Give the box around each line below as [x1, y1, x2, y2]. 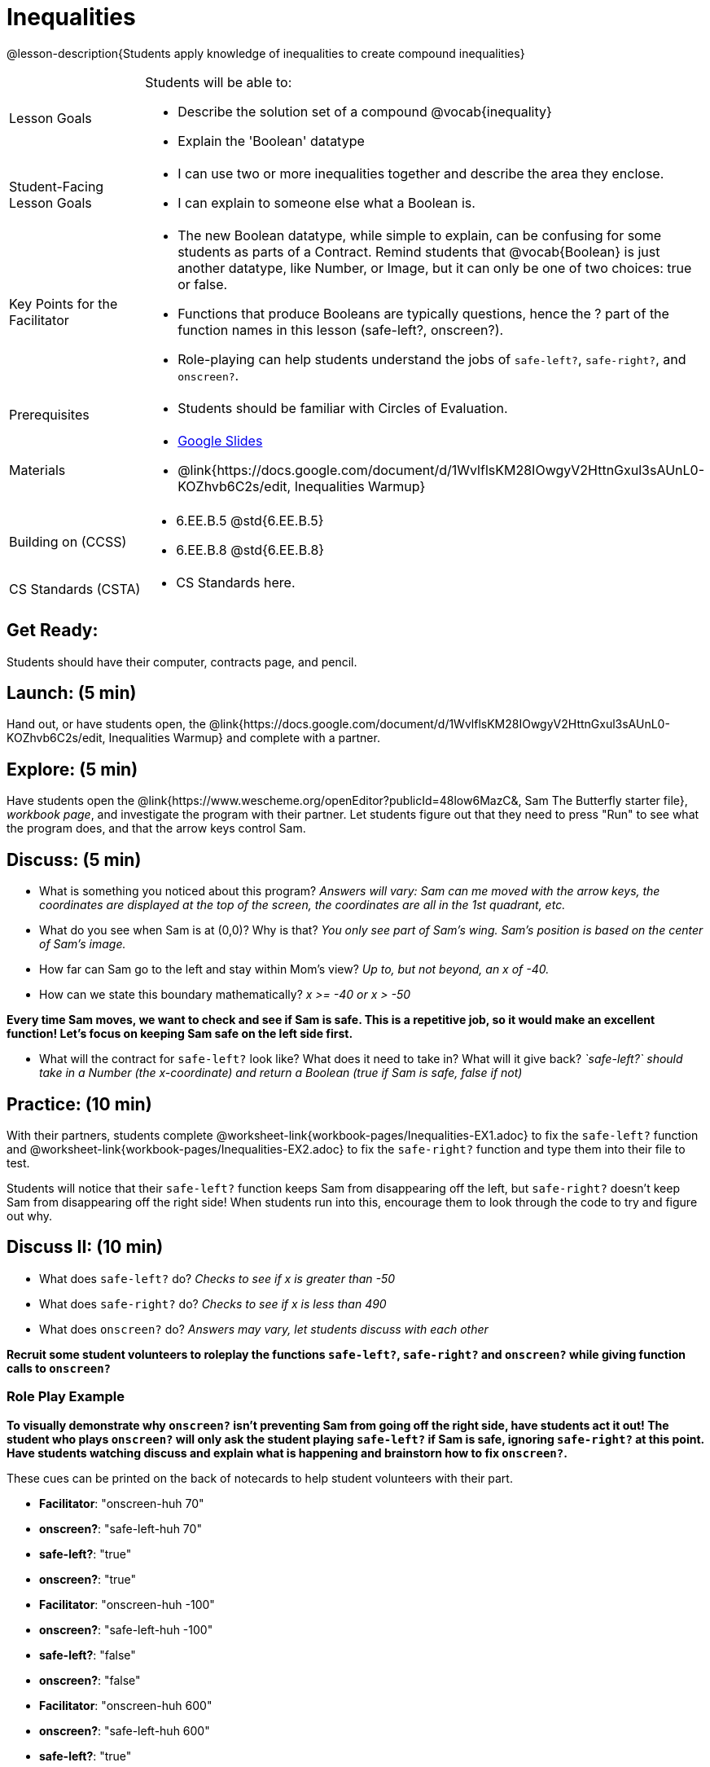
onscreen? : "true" [39, 1571, 137, 1586]
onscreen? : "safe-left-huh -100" [39, 1622, 213, 1637]
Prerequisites [9, 406, 90, 423]
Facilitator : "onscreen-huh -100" [39, 1597, 215, 1611]
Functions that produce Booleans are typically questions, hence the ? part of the [177, 305, 669, 322]
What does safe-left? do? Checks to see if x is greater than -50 [39, 1271, 396, 1286]
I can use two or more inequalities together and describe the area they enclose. [177, 165, 664, 182]
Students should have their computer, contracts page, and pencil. [7, 654, 357, 669]
